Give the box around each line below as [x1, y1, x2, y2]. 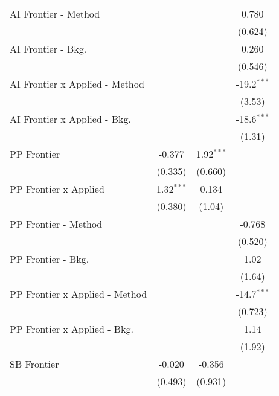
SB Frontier [10, 357, 59, 371]
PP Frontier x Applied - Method [10, 287, 147, 301]
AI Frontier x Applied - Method [10, 77, 145, 91]
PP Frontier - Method [10, 217, 103, 231]
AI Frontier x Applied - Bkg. [10, 112, 131, 126]
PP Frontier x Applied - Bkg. [10, 322, 134, 336]
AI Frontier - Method [10, 7, 100, 21]
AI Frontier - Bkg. [10, 42, 87, 56]
